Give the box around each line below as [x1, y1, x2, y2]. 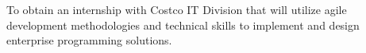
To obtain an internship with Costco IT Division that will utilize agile [6, 2, 347, 17]
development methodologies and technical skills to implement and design [6, 16, 360, 33]
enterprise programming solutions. [6, 32, 172, 48]
